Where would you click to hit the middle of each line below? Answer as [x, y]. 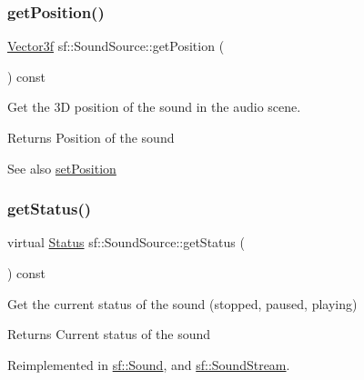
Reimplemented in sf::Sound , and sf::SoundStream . [149, 364]
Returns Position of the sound [91, 137]
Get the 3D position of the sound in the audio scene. [154, 107]
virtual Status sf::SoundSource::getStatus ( [126, 242]
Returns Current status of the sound [109, 334]
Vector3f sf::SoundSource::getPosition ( [116, 46]
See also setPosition [62, 168]
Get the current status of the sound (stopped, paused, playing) [182, 303]
